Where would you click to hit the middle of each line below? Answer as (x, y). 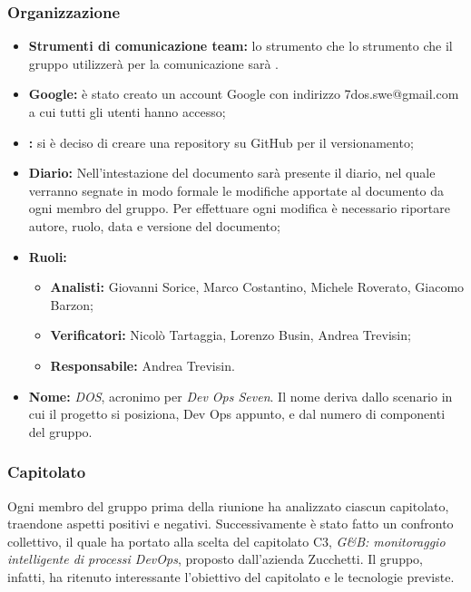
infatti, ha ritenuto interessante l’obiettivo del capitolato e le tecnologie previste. (231, 576)
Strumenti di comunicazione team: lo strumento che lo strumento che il (240, 46)
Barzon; (72, 304)
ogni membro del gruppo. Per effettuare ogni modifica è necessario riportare (240, 208)
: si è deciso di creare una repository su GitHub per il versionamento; (221, 142)
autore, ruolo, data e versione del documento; (154, 225)
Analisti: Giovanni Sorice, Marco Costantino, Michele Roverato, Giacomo (257, 287)
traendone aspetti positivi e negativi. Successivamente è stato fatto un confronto (231, 524)
